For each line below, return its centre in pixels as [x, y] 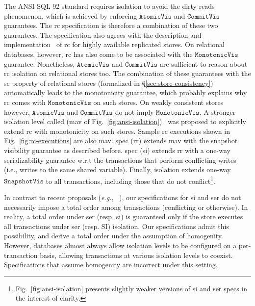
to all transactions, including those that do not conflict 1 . [130, 180]
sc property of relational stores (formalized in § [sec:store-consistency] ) [109, 83]
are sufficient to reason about [204, 64]
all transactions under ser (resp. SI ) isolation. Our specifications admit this [116, 226]
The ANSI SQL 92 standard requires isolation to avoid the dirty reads [109, 6]
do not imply [134, 112]
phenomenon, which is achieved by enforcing [71, 15]
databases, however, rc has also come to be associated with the [98, 54]
